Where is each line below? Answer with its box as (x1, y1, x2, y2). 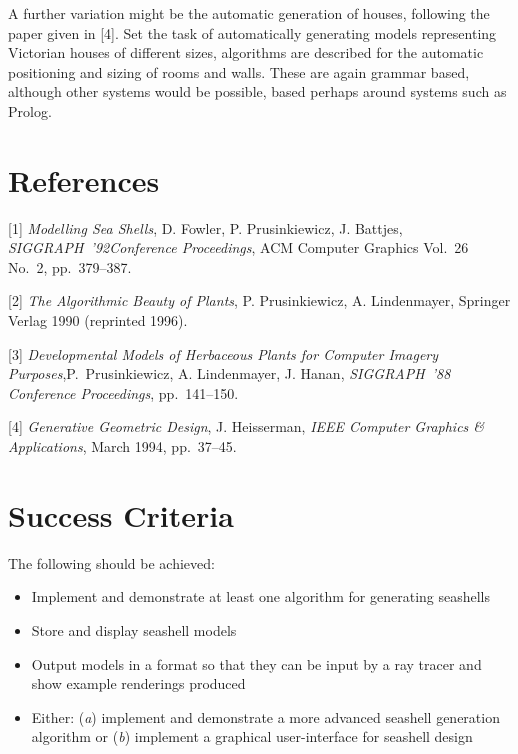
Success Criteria (8, 494, 234, 535)
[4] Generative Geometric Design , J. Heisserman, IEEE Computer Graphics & (8, 416, 485, 437)
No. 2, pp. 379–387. (8, 256, 132, 277)
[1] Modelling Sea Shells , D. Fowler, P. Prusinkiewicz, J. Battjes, (8, 217, 403, 238)
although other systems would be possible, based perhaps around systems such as (8, 81, 507, 102)
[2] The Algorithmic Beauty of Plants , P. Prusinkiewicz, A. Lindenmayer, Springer (8, 290, 511, 311)
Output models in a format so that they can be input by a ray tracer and (31, 653, 482, 674)
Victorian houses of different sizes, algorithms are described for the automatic (8, 42, 484, 63)
